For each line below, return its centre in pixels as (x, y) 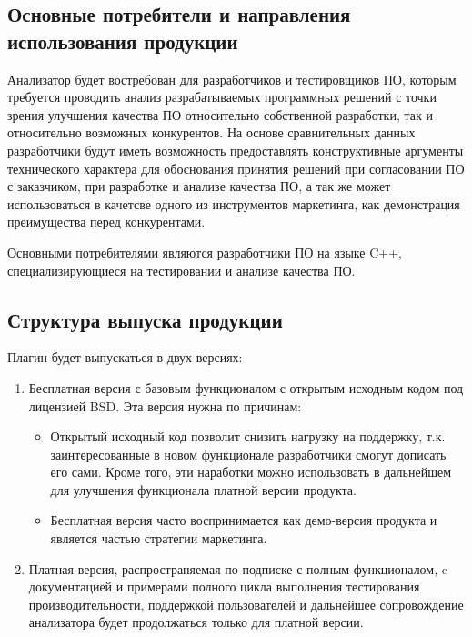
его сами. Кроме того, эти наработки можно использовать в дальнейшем (251, 472)
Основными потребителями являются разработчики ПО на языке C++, (205, 252)
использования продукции (123, 40)
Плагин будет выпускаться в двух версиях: (125, 357)
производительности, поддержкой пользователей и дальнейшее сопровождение (246, 604)
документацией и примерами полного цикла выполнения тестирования (224, 586)
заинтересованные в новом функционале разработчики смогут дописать (248, 454)
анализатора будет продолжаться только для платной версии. (196, 622)
